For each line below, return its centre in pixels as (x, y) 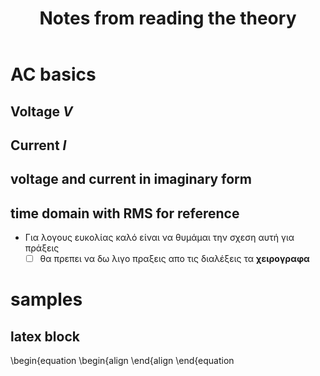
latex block (45, 336)
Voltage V (41, 111)
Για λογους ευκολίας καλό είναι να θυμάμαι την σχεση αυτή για (159, 238)
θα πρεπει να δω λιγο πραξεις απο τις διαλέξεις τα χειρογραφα (174, 259)
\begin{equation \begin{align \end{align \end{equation (122, 361)
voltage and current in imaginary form (131, 179)
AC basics (53, 74)
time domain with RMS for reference (125, 213)
